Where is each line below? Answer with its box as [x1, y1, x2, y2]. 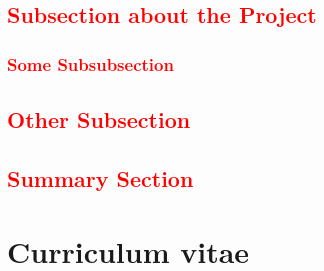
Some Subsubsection [7, 51, 174, 76]
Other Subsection [7, 104, 191, 135]
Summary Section [7, 162, 194, 193]
